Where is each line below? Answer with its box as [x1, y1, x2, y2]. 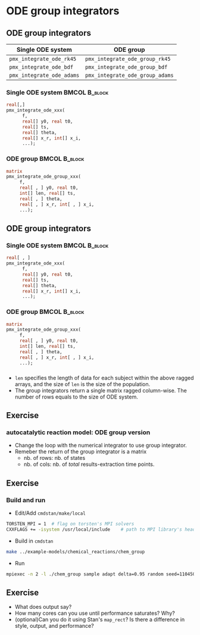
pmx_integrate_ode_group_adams [85, 72, 174, 79]
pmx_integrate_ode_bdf [9, 64, 73, 70]
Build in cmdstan [14, 537, 54, 544]
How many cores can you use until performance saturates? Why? [14, 609, 176, 617]
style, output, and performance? [14, 622, 94, 630]
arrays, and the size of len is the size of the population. [14, 380, 151, 388]
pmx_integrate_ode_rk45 [9, 55, 77, 62]
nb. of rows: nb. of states [23, 455, 86, 462]
